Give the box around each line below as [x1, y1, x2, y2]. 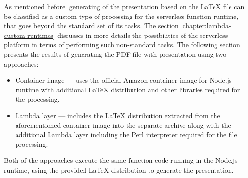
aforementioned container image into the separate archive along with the [15, 120, 231, 130]
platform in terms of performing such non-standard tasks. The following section [4, 39, 240, 50]
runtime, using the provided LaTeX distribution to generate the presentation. [4, 164, 234, 175]
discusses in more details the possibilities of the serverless [57, 30, 228, 40]
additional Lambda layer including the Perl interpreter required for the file [15, 129, 237, 140]
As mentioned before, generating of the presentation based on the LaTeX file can [4, 1, 245, 11]
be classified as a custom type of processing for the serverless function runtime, [4, 11, 239, 21]
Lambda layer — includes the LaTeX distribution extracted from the [15, 110, 220, 120]
